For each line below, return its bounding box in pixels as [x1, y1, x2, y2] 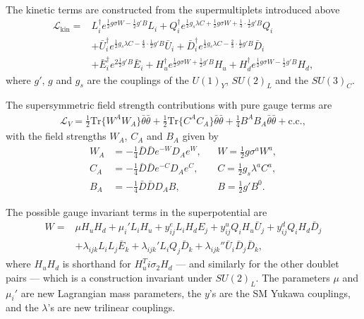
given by [182, 128, 219, 143]
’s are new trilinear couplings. [47, 300, 176, 315]
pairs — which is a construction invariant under [6, 270, 212, 284]
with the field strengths [6, 128, 107, 143]
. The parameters [255, 270, 330, 284]
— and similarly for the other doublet [176, 256, 339, 271]
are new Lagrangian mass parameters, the [20, 285, 202, 300]
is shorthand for [62, 256, 131, 271]
